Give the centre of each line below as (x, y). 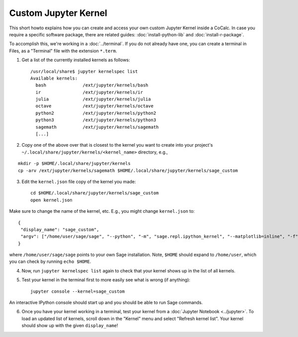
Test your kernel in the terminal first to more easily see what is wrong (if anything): (106, 280)
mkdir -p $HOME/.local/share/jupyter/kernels (74, 164)
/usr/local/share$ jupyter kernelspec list (84, 71)
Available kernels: (54, 78)
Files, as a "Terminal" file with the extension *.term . (63, 51)
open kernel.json (51, 200)
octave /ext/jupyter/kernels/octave (95, 106)
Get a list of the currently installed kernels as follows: (76, 60)
